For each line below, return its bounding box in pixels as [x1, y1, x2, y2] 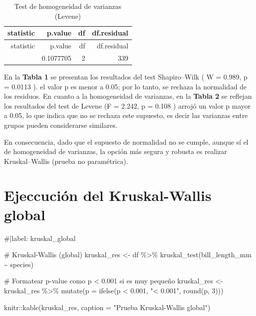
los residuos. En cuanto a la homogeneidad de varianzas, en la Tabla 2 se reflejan [4, 91, 252, 101]
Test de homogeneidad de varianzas [14, 1, 122, 11]
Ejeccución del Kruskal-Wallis [4, 185, 212, 205]
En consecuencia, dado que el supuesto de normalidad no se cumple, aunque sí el [4, 136, 249, 147]
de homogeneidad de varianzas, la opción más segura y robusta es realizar [4, 146, 227, 157]
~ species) [4, 259, 34, 269]
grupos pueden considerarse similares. [4, 119, 118, 130]
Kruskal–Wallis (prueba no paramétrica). [4, 156, 128, 166]
